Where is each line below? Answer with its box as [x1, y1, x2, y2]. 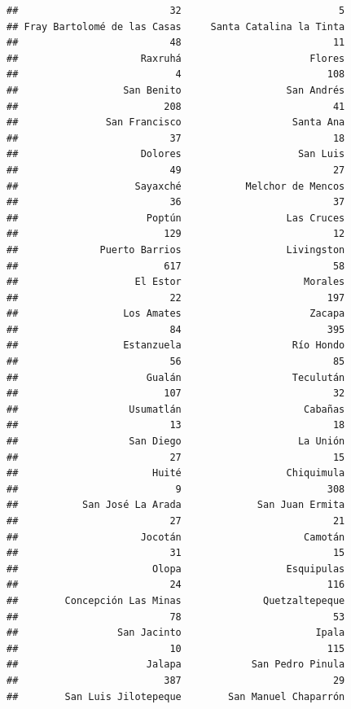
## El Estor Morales [7, 276, 345, 288]
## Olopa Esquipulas [7, 562, 345, 575]
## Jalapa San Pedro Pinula [7, 659, 345, 671]
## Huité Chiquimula [7, 467, 345, 479]
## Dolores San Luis [7, 148, 345, 160]
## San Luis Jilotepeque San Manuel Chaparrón [7, 690, 345, 702]
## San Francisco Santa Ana [7, 116, 345, 129]
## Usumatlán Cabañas [7, 403, 345, 415]
